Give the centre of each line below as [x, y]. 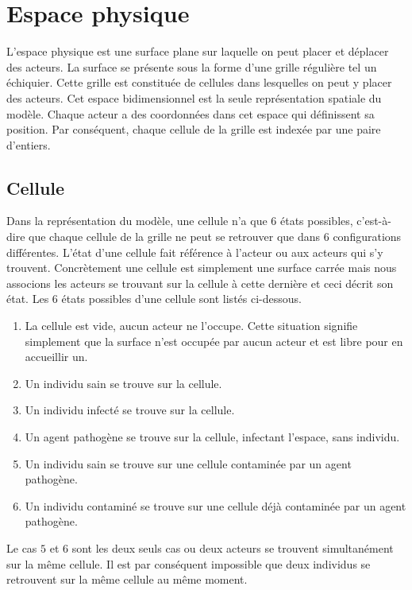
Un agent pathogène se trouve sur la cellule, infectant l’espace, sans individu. [212, 437]
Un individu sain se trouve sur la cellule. [123, 383]
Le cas [22, 547]
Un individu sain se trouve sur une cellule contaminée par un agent [188, 463]
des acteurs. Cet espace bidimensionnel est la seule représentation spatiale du [194, 97]
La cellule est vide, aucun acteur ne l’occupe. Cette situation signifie [191, 326]
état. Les [28, 299]
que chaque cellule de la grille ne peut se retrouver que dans [175, 237]
